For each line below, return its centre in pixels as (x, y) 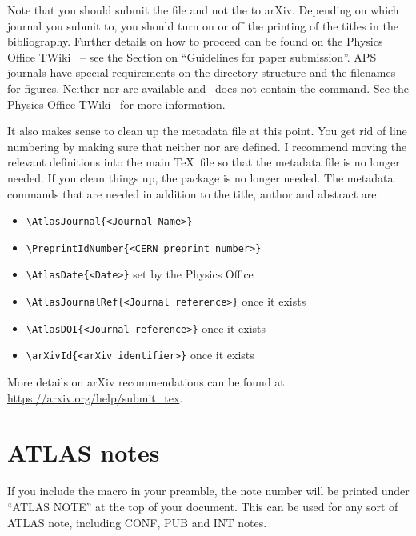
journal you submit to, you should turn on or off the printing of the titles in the (203, 25)
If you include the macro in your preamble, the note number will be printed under (208, 491)
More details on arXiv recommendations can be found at (146, 382)
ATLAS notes (84, 452)
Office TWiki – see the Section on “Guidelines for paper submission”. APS (192, 56)
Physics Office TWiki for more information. (116, 104)
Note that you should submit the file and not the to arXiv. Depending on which (203, 10)
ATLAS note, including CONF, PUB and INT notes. (137, 522)
